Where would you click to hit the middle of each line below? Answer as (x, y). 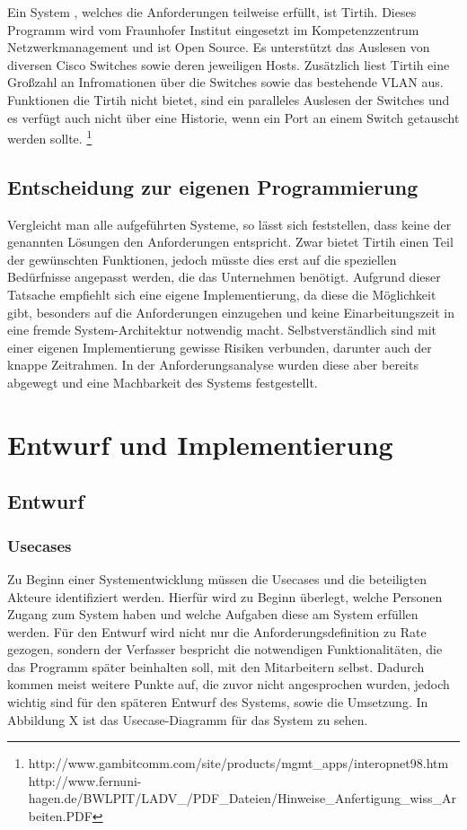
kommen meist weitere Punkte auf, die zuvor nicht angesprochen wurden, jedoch (229, 684)
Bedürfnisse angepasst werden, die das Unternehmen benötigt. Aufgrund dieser (224, 277)
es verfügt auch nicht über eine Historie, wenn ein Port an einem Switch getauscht (233, 117)
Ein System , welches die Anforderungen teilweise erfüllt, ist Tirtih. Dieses (212, 12)
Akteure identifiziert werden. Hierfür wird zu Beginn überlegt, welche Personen (225, 596)
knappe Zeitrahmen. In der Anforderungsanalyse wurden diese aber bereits (213, 365)
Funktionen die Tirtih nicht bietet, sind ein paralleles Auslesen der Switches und (229, 99)
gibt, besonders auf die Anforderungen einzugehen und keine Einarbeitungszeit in (231, 312)
